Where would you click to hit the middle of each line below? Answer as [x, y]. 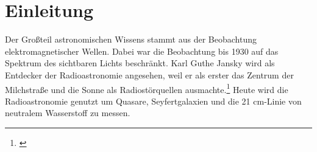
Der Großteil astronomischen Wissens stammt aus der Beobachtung [131, 39]
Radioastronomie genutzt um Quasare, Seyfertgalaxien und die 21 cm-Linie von [153, 101]
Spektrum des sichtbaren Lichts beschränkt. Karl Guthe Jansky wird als [140, 63]
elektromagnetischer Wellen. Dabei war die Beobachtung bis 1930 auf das [142, 51]
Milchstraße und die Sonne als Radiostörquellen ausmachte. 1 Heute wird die [147, 88]
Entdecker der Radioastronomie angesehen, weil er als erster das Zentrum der [149, 74]
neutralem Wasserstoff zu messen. [68, 113]
